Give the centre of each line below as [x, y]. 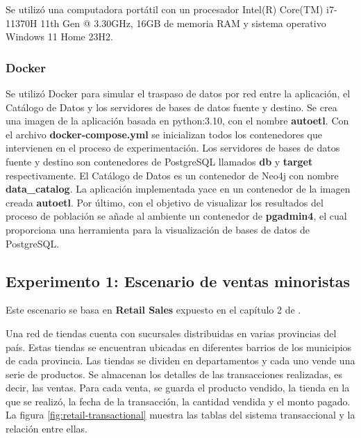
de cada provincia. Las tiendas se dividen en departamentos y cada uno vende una [180, 360]
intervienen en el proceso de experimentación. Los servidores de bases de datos [173, 148]
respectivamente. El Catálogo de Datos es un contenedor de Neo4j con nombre [172, 175]
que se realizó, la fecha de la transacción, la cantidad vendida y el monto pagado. [178, 401]
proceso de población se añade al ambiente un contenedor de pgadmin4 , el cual [176, 216]
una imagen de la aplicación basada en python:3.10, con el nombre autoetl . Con [177, 121]
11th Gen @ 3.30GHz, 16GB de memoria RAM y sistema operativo [183, 23]
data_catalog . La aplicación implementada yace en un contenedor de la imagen [178, 189]
